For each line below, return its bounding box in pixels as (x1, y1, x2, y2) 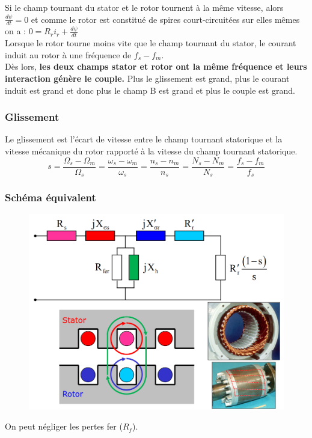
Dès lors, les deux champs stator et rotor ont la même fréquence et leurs (5, 60, 307, 73)
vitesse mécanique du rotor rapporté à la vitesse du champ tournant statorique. (5, 145, 298, 157)
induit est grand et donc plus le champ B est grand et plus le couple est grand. (5, 84, 295, 96)
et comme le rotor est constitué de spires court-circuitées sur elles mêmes (31, 13, 300, 25)
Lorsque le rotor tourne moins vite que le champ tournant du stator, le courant (5, 37, 296, 49)
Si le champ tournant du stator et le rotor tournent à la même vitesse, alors (5, 1, 284, 13)
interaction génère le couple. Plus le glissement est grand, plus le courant (5, 72, 290, 85)
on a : (5, 25, 26, 37)
